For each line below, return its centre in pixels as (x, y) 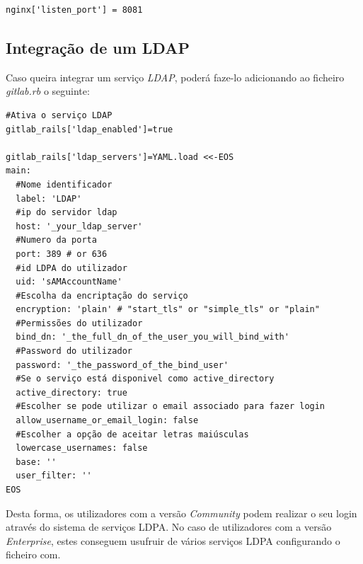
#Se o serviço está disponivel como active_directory (145, 379)
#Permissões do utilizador (79, 323)
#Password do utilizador (74, 351)
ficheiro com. (33, 554)
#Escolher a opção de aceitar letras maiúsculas (132, 434)
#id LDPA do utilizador (71, 268)
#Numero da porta (56, 240)
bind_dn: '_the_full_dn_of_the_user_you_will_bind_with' (152, 337)
